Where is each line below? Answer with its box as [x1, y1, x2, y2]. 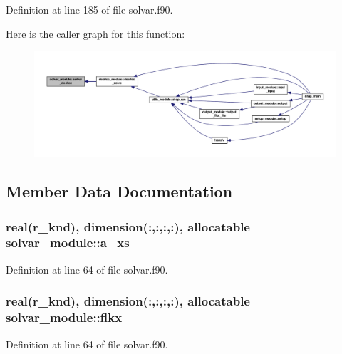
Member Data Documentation [6, 180, 233, 202]
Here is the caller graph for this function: [6, 26, 185, 41]
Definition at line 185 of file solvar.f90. [6, 2, 173, 16]
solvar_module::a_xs [6, 234, 130, 251]
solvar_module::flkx [6, 308, 123, 326]
